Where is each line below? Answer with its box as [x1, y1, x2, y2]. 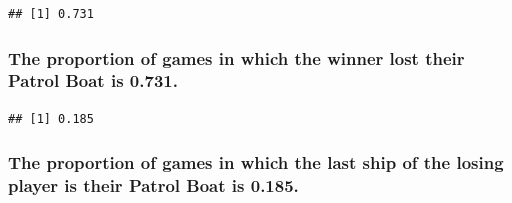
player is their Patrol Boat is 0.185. [8, 173, 299, 198]
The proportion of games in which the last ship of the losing [8, 150, 504, 175]
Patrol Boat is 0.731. [8, 68, 178, 93]
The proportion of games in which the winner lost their [8, 45, 465, 70]
